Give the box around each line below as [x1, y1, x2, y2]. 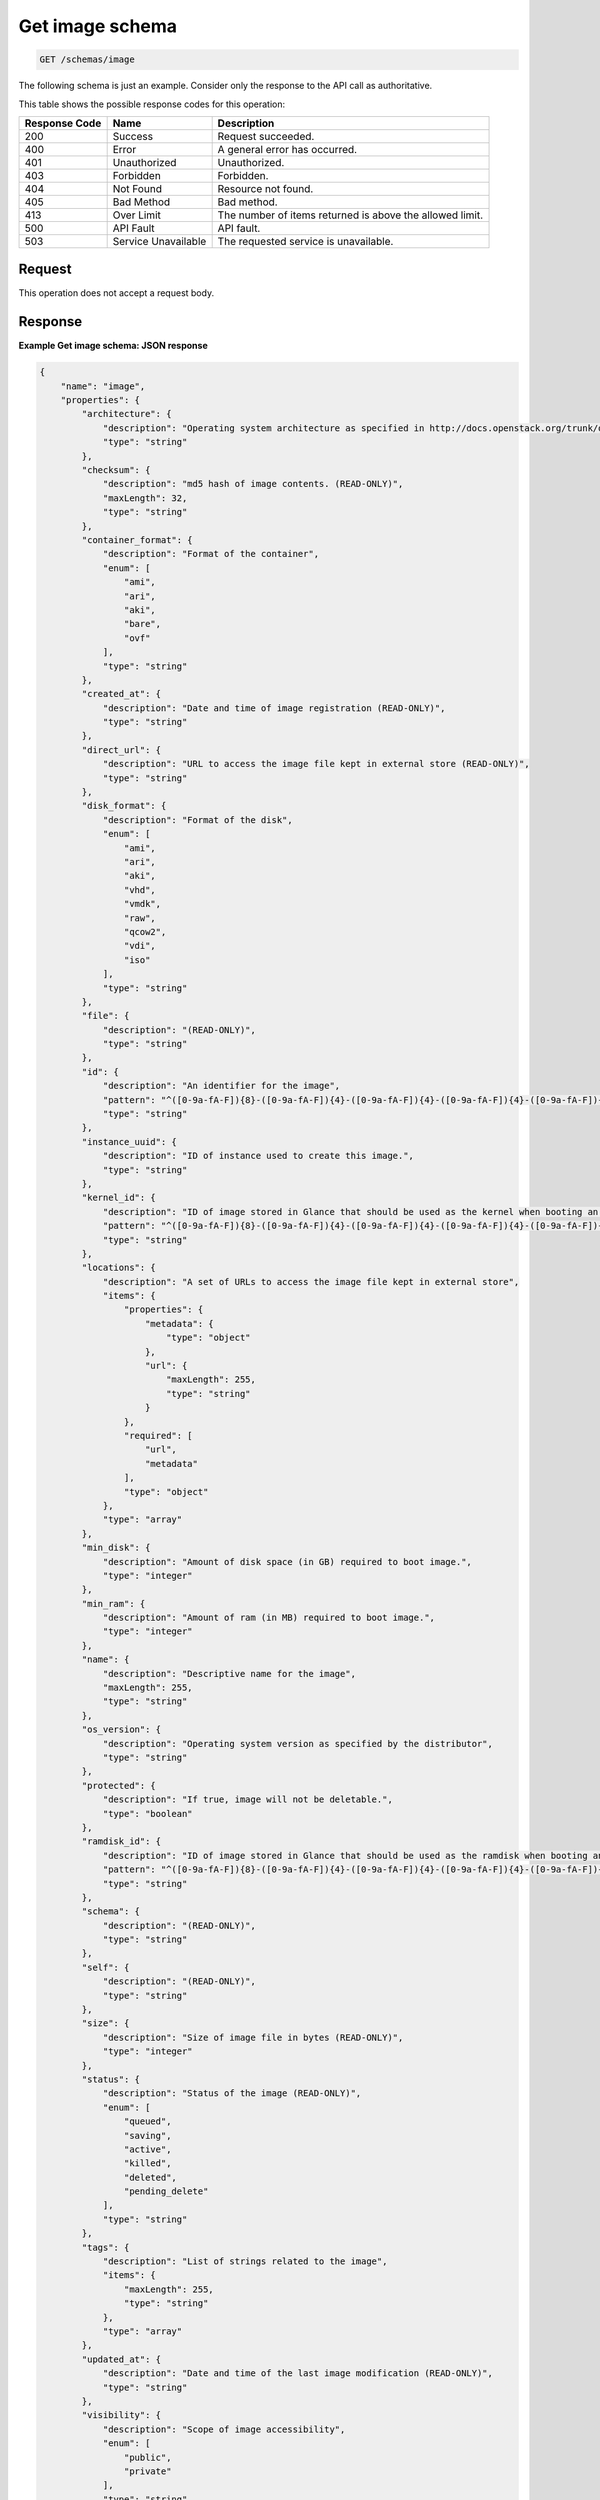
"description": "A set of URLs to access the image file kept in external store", [102, 1276, 520, 1287]
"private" [123, 2465, 172, 2477]
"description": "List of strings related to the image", [102, 2256, 388, 2267]
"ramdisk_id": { [81, 1836, 162, 1847]
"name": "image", [60, 380, 146, 392]
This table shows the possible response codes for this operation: [18, 98, 286, 110]
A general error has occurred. [217, 142, 358, 156]
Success [112, 129, 154, 143]
